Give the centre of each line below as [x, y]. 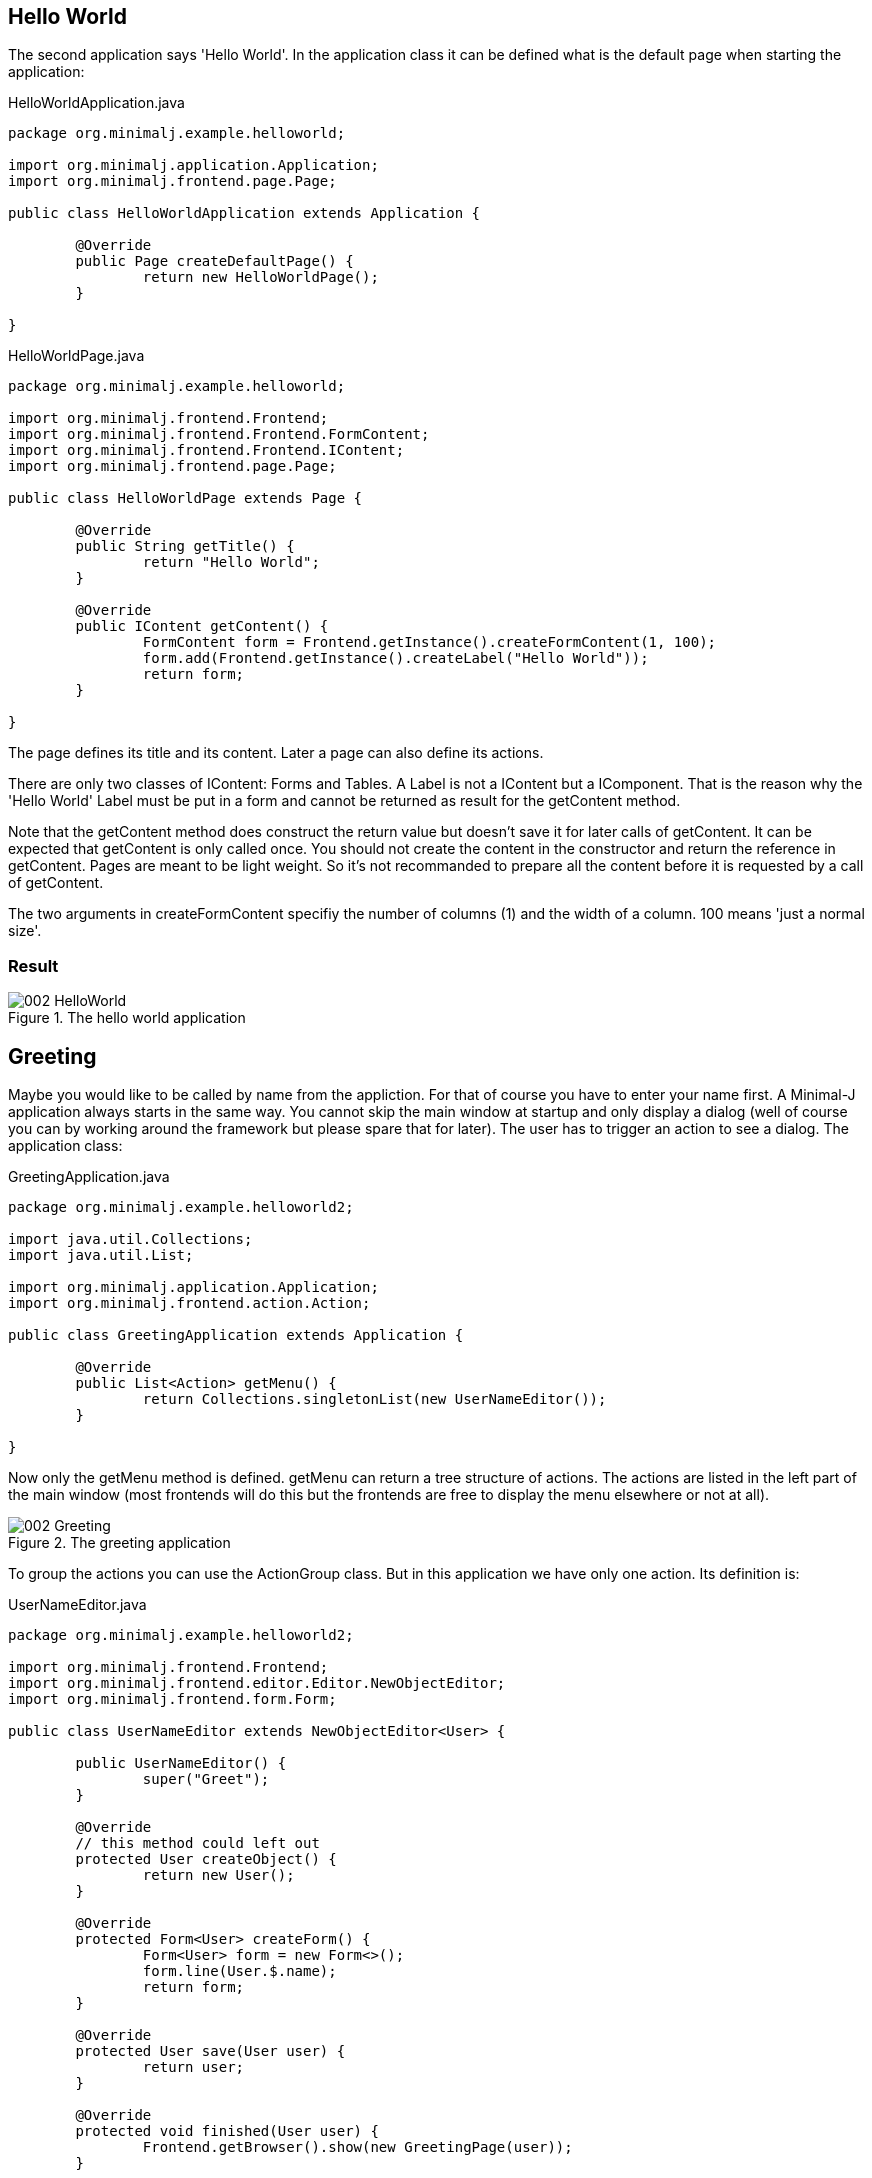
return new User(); [218, 1875]
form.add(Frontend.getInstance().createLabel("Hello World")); [395, 658]
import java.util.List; [101, 1255]
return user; [193, 2067]
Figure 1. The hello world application [127, 1018]
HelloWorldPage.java [76, 356]
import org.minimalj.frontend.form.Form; [172, 1699]
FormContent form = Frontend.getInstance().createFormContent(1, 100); [429, 642]
